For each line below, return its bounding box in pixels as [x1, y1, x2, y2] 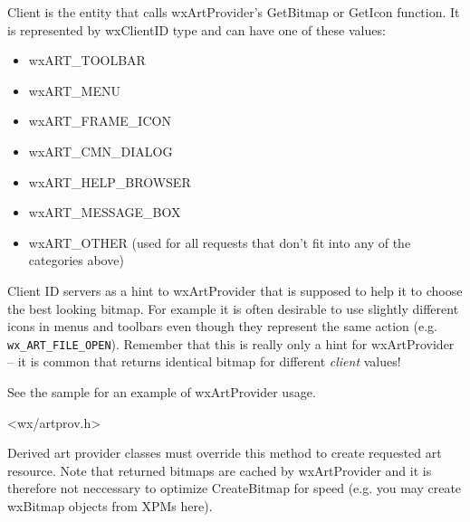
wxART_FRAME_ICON [28, 111, 171, 130]
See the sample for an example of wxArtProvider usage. [7, 382, 316, 401]
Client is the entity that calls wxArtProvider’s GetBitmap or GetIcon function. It [7, 3, 460, 21]
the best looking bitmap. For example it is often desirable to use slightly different [7, 299, 459, 318]
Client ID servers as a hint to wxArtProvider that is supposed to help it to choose [7, 280, 463, 299]
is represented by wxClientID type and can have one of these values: [7, 20, 386, 39]
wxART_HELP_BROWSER [28, 172, 191, 191]
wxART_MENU [28, 81, 120, 100]
